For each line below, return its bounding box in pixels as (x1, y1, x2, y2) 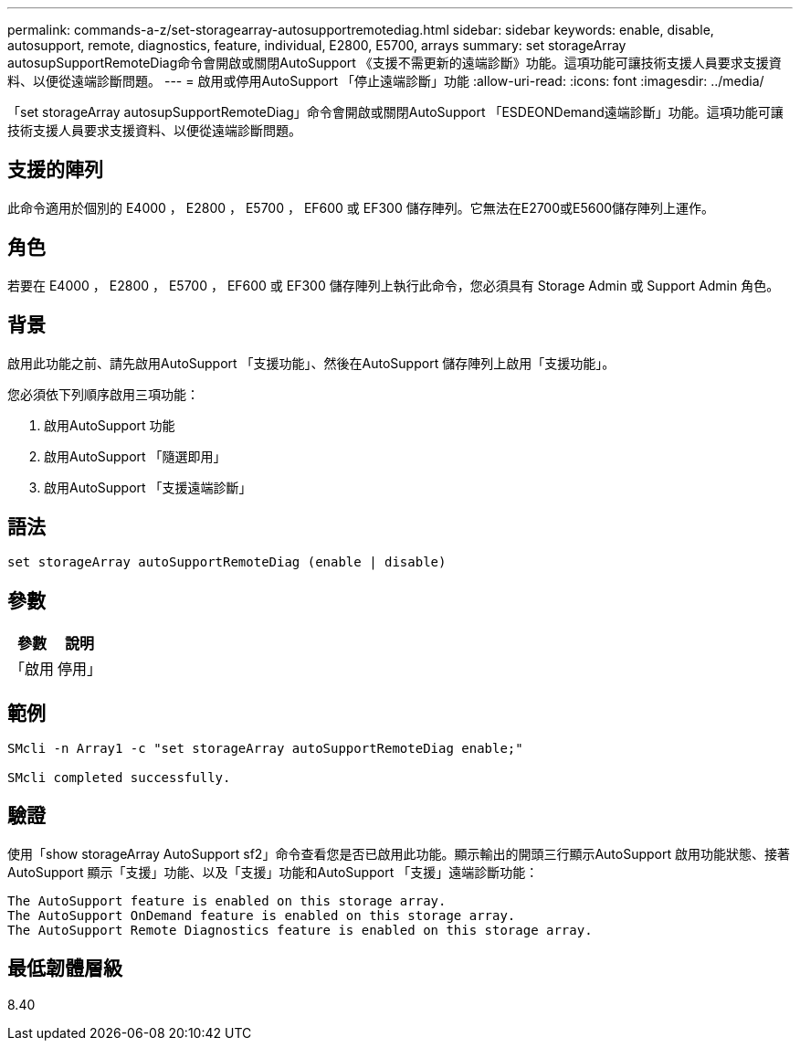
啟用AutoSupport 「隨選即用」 (44, 448, 226, 464)
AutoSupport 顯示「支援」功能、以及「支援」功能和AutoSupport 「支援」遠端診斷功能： (7, 863, 539, 880)
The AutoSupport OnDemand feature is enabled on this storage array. (7, 907, 516, 923)
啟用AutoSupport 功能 (44, 417, 175, 433)
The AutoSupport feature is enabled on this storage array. (7, 893, 447, 908)
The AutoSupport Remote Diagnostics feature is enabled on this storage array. (7, 922, 593, 937)
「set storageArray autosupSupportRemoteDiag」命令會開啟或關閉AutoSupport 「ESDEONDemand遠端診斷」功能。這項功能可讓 (7, 104, 784, 120)
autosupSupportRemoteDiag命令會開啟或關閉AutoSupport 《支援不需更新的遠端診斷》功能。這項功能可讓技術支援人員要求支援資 (7, 55, 782, 70)
